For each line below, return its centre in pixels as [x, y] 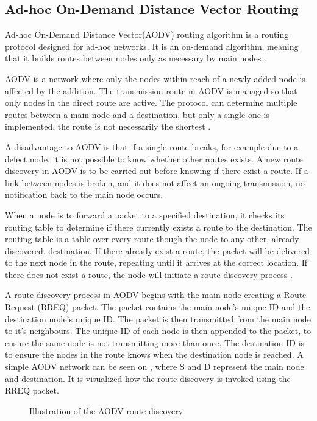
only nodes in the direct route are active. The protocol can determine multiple [151, 103]
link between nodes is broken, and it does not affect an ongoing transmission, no [155, 182]
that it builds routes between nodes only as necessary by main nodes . [136, 58]
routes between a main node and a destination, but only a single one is [137, 114]
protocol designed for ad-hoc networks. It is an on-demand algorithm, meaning [152, 46]
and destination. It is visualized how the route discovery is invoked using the [148, 378]
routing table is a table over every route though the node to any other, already [152, 239]
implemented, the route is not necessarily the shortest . [108, 126]
